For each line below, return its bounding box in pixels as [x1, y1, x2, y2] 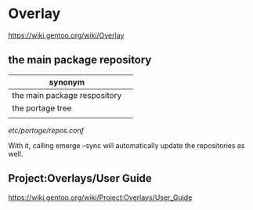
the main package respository [12, 89, 122, 100]
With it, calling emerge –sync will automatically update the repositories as [8, 140, 245, 150]
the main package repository [8, 53, 152, 67]
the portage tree [12, 103, 72, 114]
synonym [49, 76, 85, 87]
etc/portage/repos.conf [8, 125, 85, 135]
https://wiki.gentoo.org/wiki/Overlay [8, 31, 125, 40]
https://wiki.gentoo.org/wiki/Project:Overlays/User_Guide [8, 193, 193, 202]
